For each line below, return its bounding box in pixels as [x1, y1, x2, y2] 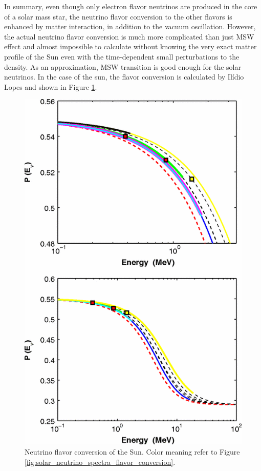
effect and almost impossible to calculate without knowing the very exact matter [4, 41, 257, 52]
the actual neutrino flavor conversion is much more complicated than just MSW [4, 31, 254, 42]
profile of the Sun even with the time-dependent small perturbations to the [4, 51, 240, 62]
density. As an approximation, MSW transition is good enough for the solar [4, 61, 241, 72]
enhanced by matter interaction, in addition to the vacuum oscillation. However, [4, 21, 256, 32]
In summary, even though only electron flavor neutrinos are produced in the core [4, 1, 257, 11]
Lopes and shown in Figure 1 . [4, 81, 97, 92]
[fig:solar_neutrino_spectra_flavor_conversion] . [25, 456, 176, 467]
